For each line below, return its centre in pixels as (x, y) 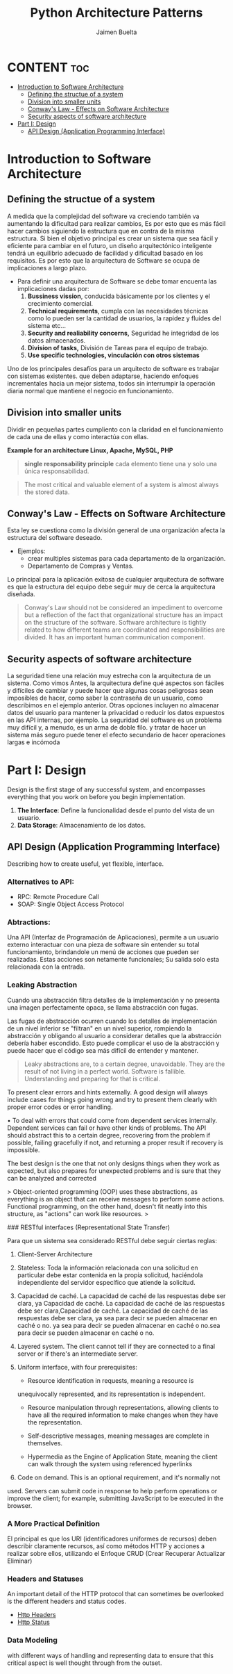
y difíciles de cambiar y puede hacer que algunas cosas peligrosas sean (110, 691)
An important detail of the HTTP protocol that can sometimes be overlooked (115, 1594)
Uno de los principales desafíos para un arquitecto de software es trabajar (113, 368)
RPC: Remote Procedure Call (58, 897)
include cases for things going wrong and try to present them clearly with (112, 1099)
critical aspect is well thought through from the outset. (85, 1663)
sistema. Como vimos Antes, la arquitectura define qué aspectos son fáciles (116, 683)
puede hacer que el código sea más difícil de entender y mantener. (103, 1050)
